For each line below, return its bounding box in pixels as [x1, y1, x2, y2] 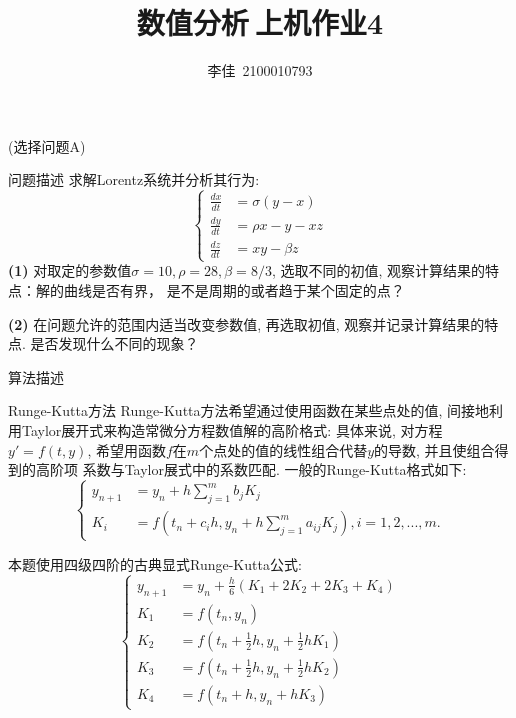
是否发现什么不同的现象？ [30, 333, 199, 354]
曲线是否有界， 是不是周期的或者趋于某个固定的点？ [63, 279, 405, 300]
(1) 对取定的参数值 [8, 260, 132, 281]
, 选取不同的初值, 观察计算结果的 [271, 260, 485, 281]
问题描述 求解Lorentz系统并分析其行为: [8, 169, 260, 190]
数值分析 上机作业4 [136, 2, 384, 43]
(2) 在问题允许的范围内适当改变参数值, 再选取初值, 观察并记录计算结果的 [8, 313, 485, 334]
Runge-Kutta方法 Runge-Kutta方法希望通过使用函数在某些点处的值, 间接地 [8, 400, 490, 421]
